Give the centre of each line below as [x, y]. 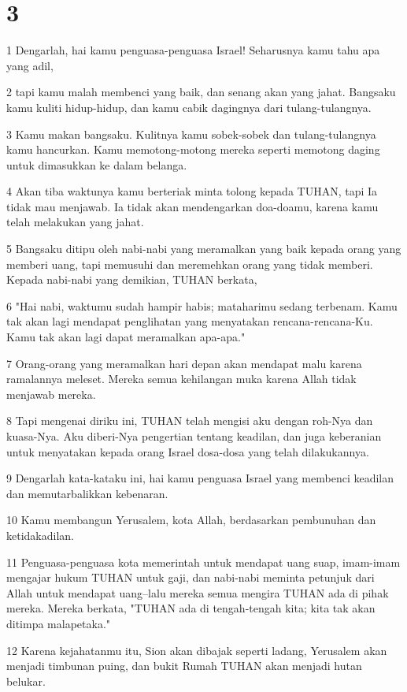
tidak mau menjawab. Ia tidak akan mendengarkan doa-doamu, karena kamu [192, 206]
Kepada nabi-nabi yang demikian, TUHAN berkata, [132, 279]
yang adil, [30, 65]
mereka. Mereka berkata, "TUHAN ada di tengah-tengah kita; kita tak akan [191, 608]
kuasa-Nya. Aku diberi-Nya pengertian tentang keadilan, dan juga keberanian [194, 436]
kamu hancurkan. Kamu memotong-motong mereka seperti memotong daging [193, 149]
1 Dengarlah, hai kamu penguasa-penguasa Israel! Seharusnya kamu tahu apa [193, 50]
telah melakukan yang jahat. [75, 222]
